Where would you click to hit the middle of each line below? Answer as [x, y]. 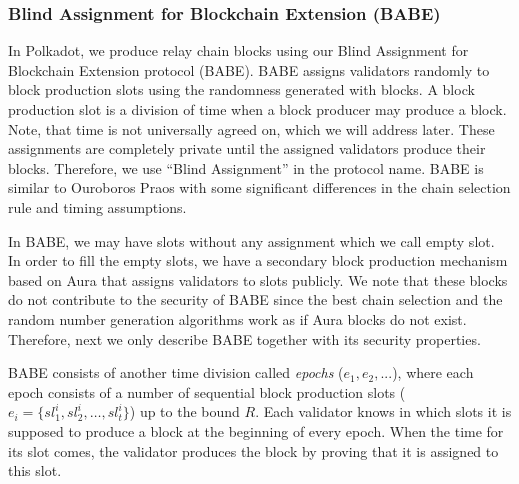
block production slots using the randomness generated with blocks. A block [241, 89]
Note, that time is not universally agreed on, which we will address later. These [251, 128]
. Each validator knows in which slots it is [383, 411]
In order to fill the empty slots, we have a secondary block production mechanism [258, 260]
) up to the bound [184, 411]
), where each [433, 372]
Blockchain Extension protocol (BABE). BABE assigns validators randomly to [249, 69]
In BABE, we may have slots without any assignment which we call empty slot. [251, 240]
